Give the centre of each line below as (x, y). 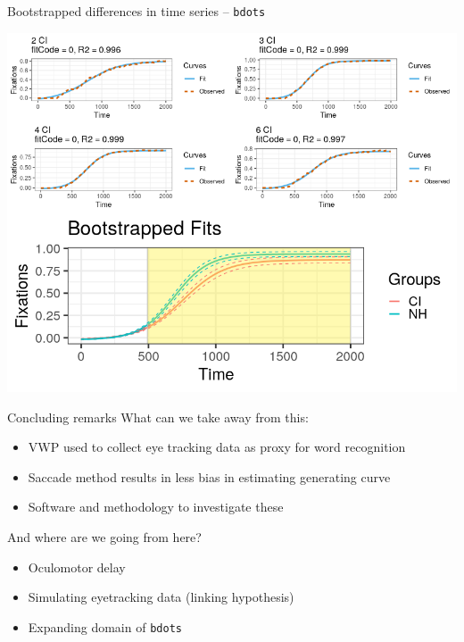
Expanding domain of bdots (105, 626)
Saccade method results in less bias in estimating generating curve (209, 476)
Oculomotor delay (77, 567)
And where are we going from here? (104, 537)
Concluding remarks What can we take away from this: (158, 417)
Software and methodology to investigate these (156, 507)
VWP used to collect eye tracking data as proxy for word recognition (217, 447)
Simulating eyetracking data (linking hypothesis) (161, 597)
